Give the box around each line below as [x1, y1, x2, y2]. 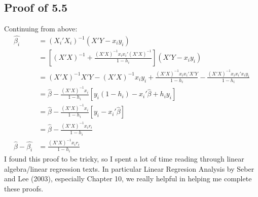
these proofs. [4, 183, 44, 193]
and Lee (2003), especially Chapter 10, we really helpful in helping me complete [4, 173, 252, 184]
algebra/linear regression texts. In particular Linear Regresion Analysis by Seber [4, 163, 254, 174]
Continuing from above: [4, 23, 78, 34]
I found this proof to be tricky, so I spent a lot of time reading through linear [4, 153, 244, 164]
